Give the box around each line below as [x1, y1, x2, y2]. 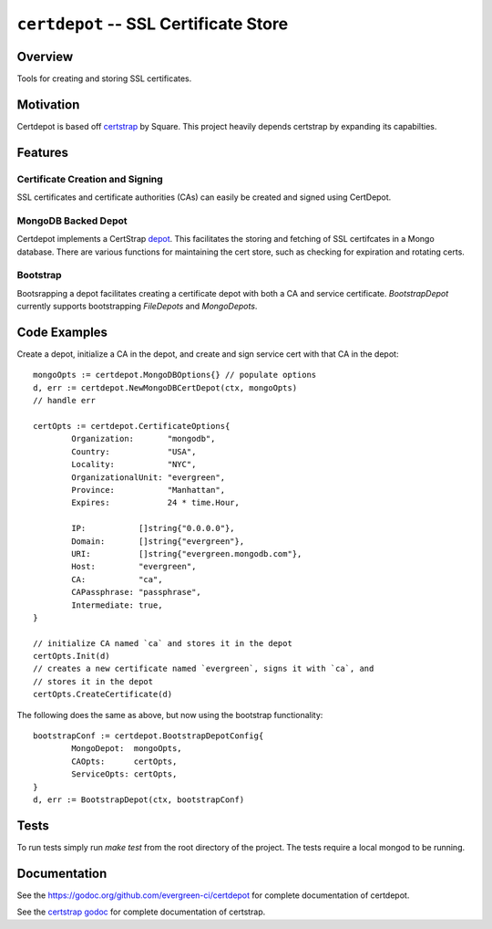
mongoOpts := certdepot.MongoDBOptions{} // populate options [33, 370, 317, 381]
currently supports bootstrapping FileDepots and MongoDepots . [16, 301, 258, 312]
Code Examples [16, 325, 108, 339]
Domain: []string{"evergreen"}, [71, 536, 245, 547]
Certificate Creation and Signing [16, 172, 163, 185]
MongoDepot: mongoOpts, [71, 744, 182, 754]
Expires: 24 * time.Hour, [71, 497, 241, 508]
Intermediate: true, [71, 600, 163, 611]
